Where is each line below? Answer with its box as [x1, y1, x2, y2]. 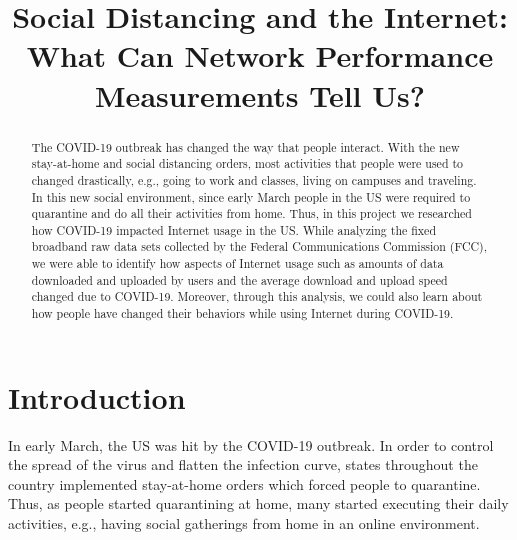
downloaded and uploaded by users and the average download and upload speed [31, 271, 448, 288]
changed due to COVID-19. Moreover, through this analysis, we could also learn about [31, 288, 483, 305]
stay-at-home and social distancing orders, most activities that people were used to [31, 155, 464, 172]
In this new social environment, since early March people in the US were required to [31, 188, 471, 205]
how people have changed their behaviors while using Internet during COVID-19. [31, 305, 454, 322]
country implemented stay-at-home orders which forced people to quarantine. [8, 473, 481, 494]
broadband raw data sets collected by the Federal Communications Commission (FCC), [31, 238, 488, 255]
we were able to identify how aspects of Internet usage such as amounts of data [31, 255, 444, 272]
